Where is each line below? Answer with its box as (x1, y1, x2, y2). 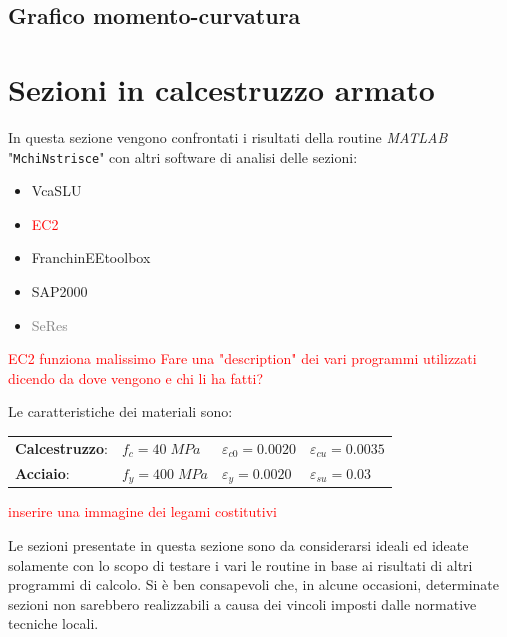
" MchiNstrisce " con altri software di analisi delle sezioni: (8, 146, 358, 167)
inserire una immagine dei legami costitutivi (8, 501, 277, 522)
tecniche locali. (8, 613, 99, 634)
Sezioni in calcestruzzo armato (8, 68, 435, 109)
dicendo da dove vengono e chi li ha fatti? (8, 367, 264, 388)
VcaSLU (31, 180, 82, 201)
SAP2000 (31, 280, 88, 301)
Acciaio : (15, 462, 70, 483)
